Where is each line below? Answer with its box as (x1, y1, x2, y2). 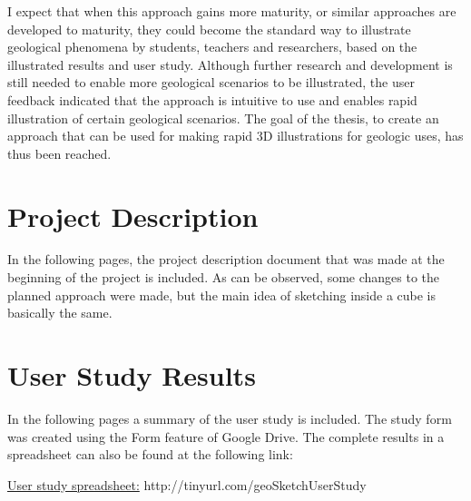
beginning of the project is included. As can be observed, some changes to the (7, 268, 440, 287)
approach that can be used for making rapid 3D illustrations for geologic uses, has (7, 126, 464, 145)
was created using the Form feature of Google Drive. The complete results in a (7, 427, 445, 446)
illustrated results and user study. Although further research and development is (7, 54, 453, 74)
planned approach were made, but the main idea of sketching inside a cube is (7, 285, 437, 304)
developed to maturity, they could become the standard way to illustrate (7, 19, 411, 38)
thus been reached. (7, 143, 112, 162)
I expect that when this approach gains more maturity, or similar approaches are (7, 2, 456, 20)
